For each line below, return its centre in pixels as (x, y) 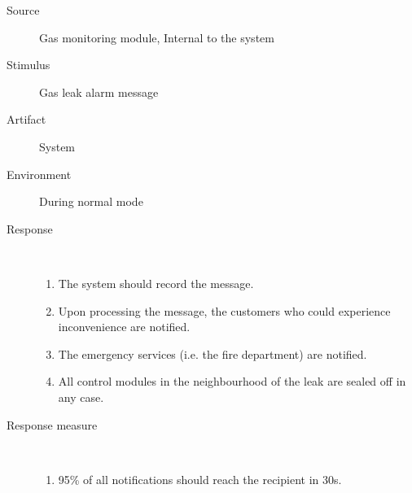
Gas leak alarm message (99, 92)
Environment (39, 174)
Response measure (52, 424)
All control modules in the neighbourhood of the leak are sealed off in (232, 381)
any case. (81, 397)
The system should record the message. (156, 283)
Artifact (26, 119)
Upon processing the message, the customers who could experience (224, 310)
